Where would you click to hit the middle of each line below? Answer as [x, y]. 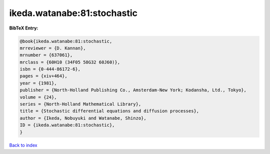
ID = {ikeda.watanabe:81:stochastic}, [67, 125]
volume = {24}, [38, 97]
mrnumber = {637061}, [46, 55]
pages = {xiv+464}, [43, 76]
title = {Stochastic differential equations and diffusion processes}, [109, 111]
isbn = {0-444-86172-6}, [50, 69]
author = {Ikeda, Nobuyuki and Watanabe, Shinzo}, [83, 118]
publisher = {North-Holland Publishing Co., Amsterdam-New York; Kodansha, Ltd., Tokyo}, [133, 90]
